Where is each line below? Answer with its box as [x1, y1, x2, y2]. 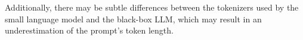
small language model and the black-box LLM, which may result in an [5, 12, 262, 25]
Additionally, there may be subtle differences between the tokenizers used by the [5, 1, 299, 13]
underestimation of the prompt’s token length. [5, 24, 174, 36]
